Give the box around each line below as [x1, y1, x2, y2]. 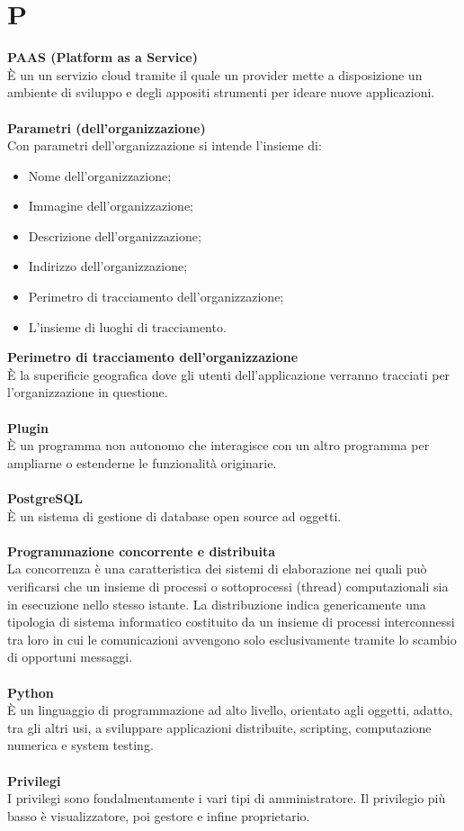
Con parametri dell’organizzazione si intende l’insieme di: [7, 136, 322, 155]
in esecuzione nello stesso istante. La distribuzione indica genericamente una [7, 594, 426, 613]
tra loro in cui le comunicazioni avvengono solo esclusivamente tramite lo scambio [7, 629, 457, 648]
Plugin [7, 418, 49, 437]
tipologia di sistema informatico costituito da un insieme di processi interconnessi [7, 612, 455, 631]
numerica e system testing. [7, 736, 154, 754]
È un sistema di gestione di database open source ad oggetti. [7, 506, 342, 525]
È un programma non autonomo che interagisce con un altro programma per [7, 436, 430, 455]
